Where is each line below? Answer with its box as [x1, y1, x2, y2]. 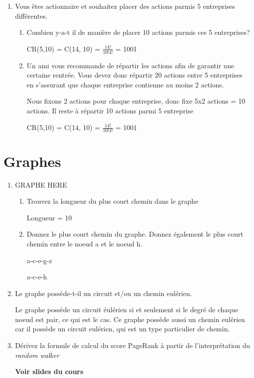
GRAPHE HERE [15, 179, 67, 189]
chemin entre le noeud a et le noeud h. [26, 238, 143, 248]
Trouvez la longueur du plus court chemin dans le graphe [26, 196, 199, 206]
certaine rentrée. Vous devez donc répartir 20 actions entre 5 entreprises [26, 70, 243, 80]
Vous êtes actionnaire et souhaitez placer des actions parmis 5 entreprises [15, 1, 235, 11]
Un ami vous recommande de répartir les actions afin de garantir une [26, 60, 234, 70]
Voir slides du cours [15, 366, 83, 377]
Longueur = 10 [26, 212, 72, 222]
